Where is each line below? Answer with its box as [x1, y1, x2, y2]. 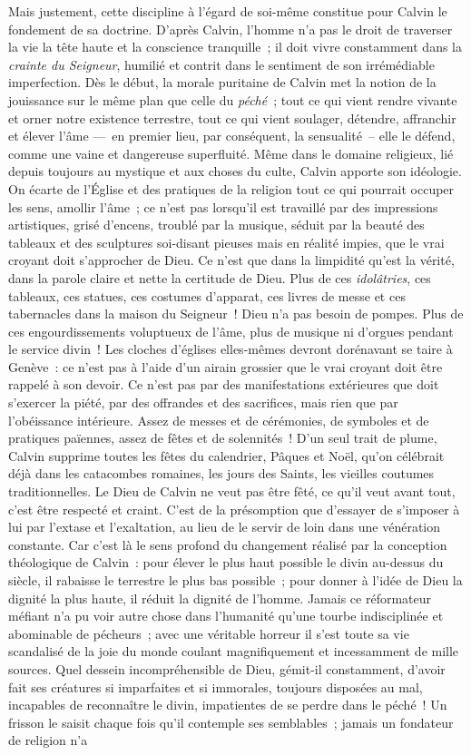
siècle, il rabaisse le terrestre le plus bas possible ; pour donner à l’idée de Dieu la [8, 571, 463, 589]
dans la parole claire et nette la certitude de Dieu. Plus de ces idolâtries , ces [8, 268, 431, 287]
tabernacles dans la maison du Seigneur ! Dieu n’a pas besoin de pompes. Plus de [8, 304, 464, 323]
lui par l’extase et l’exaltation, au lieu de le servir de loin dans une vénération [8, 517, 441, 536]
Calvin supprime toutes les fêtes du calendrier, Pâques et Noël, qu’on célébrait [8, 446, 445, 465]
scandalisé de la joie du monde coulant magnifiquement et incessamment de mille [8, 642, 459, 661]
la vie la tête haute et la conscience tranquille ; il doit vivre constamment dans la [8, 37, 462, 56]
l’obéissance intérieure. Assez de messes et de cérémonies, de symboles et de [8, 410, 429, 429]
